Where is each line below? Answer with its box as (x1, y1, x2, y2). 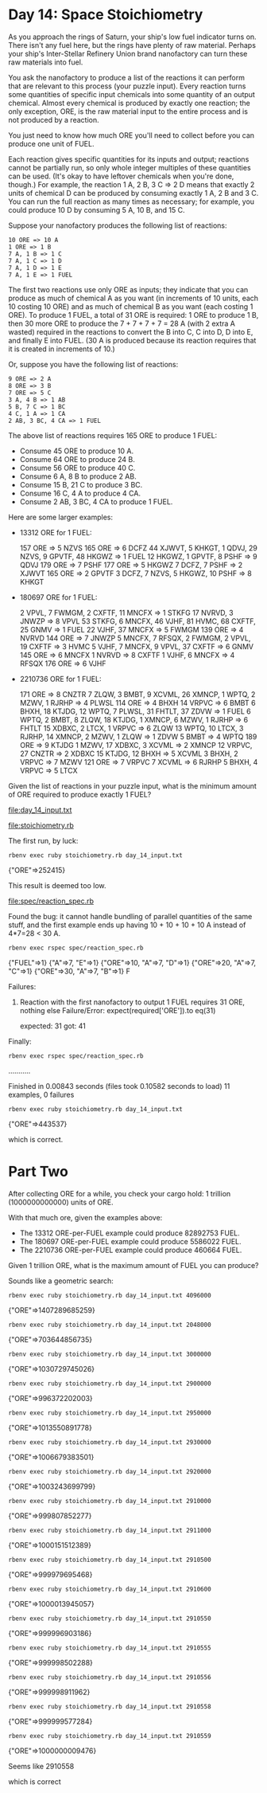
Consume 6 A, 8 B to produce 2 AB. (19, 472, 137, 481)
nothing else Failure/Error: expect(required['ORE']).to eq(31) (19, 1005, 216, 1015)
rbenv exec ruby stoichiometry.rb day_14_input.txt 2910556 (8, 1673, 212, 1681)
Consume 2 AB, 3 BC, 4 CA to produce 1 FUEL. (19, 496, 173, 507)
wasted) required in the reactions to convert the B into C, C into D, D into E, (8, 327, 253, 336)
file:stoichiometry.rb (8, 820, 74, 830)
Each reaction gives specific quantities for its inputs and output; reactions (8, 154, 250, 164)
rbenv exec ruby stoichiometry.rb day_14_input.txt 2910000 (8, 1497, 212, 1505)
